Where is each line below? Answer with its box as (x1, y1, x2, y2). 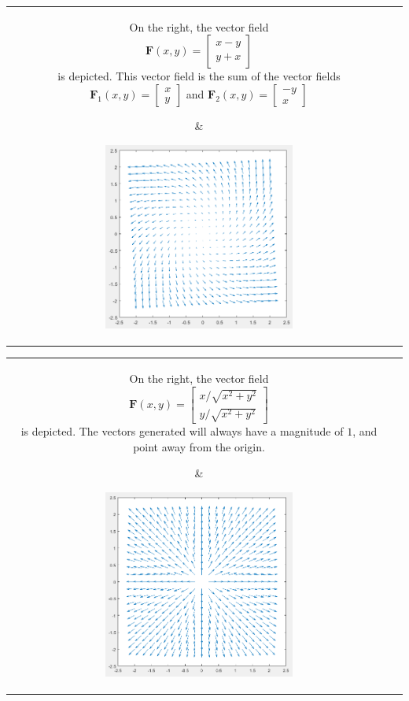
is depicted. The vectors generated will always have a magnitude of (20, 422, 344, 439)
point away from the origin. (133, 438, 265, 454)
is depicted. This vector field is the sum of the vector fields (57, 68, 341, 84)
